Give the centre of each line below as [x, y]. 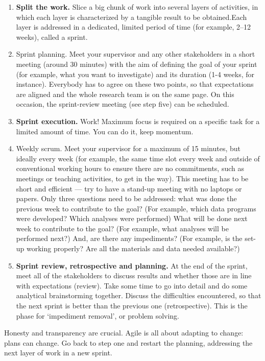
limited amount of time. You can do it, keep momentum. [105, 131]
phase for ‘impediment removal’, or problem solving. [98, 315]
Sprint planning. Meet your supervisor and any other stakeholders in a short [136, 54]
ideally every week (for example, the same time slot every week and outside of [138, 158]
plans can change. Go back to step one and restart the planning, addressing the [128, 342]
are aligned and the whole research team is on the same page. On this [125, 94]
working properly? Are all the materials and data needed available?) [133, 248]
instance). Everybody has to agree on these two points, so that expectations [135, 84]
